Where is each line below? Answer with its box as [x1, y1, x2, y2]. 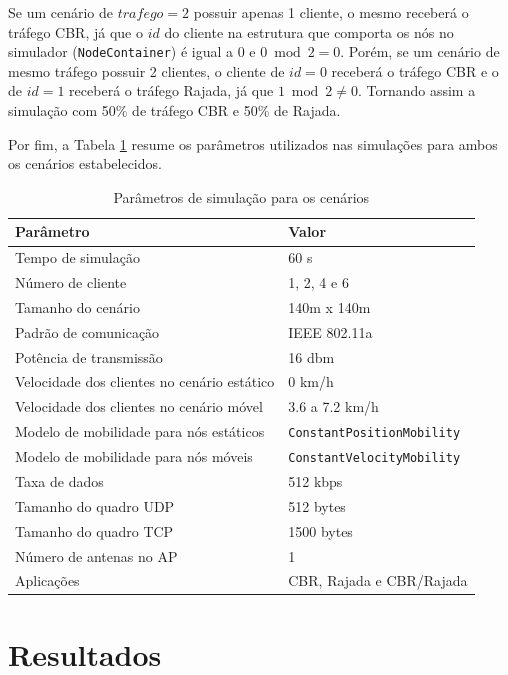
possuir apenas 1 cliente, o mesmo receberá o [193, 2, 469, 22]
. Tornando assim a [357, 80, 476, 101]
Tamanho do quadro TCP [15, 520, 174, 541]
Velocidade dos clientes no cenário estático [15, 371, 275, 392]
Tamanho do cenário [15, 296, 140, 317]
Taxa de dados [15, 470, 104, 491]
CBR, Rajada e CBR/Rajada [288, 570, 468, 591]
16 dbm [288, 346, 335, 367]
